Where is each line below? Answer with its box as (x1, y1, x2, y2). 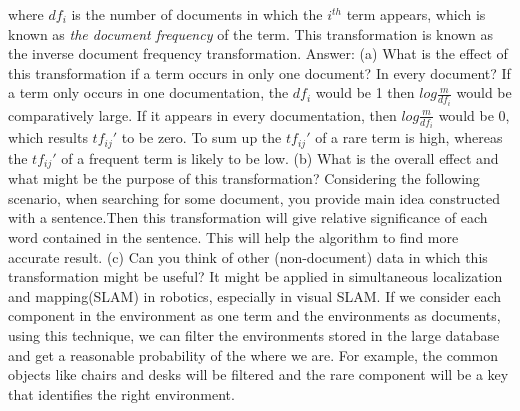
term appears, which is (346, 4, 486, 24)
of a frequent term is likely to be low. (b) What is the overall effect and (61, 147, 499, 168)
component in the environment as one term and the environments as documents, (8, 305, 501, 326)
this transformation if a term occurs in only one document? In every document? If (8, 62, 511, 83)
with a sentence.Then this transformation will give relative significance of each (8, 207, 488, 228)
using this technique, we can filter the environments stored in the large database (8, 324, 500, 345)
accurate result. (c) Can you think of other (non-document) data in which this (8, 246, 488, 267)
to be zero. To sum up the (121, 127, 282, 148)
